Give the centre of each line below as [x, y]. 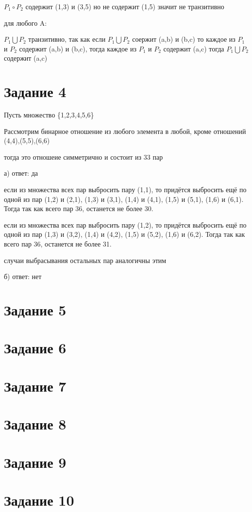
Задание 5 [35, 310]
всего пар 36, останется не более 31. [58, 244]
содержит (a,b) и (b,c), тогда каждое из [78, 48]
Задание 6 [35, 348]
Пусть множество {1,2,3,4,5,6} [49, 115]
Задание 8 [35, 424]
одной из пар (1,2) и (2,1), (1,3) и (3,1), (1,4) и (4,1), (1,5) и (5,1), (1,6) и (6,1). [124, 199]
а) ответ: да [21, 173]
